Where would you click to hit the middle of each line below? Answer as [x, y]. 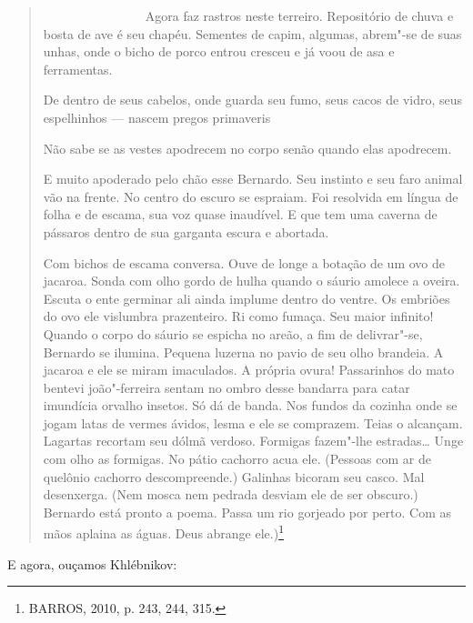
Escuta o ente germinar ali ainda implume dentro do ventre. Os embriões [247, 298]
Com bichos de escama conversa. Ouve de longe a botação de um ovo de [244, 262]
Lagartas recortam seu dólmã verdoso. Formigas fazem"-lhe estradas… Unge [253, 441]
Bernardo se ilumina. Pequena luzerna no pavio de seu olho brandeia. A [243, 352]
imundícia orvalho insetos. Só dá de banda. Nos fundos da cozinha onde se [250, 405]
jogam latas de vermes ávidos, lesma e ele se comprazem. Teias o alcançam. [253, 422]
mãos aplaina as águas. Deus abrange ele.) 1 [163, 532]
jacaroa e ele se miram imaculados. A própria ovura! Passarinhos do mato [249, 370]
